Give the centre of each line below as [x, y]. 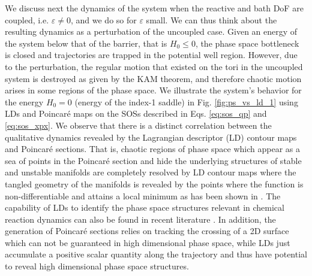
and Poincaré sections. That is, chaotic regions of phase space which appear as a [152, 149]
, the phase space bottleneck [247, 43]
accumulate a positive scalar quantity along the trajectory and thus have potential [156, 254]
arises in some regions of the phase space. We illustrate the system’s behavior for [153, 90]
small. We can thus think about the [211, 19]
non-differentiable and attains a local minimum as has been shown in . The [143, 195]
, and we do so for [103, 19]
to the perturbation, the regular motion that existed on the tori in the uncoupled [154, 66]
